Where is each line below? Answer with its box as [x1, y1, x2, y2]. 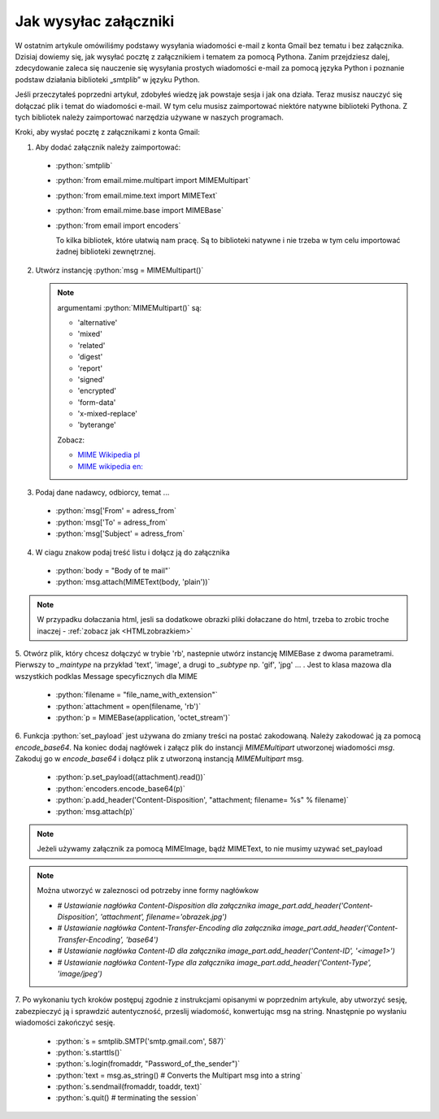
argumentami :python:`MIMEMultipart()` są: [57, 303, 202, 312]
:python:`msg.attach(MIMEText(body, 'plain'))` [55, 577, 211, 587]
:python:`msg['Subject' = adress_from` [55, 529, 185, 538]
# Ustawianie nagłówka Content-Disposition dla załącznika [57, 900, 256, 910]
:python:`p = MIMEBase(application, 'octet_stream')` [55, 712, 231, 722]
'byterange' [77, 420, 117, 430]
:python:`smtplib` [55, 161, 113, 171]
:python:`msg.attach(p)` [55, 806, 136, 816]
